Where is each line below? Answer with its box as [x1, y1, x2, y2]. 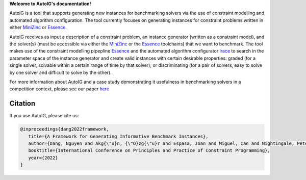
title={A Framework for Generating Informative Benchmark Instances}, [28, 133, 209, 139]
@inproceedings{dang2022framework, [20, 126, 109, 132]
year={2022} [28, 155, 58, 161]
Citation [9, 99, 36, 108]
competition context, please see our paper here [9, 86, 110, 92]
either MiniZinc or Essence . [9, 24, 67, 31]
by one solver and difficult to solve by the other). [9, 69, 112, 75]
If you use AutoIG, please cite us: [9, 113, 79, 119]
